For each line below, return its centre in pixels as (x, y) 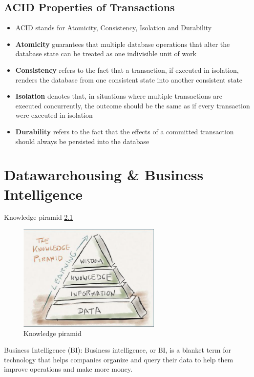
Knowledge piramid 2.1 (39, 217)
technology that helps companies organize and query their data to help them (119, 359)
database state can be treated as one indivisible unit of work (106, 53)
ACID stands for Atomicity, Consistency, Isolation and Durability (114, 28)
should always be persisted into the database (82, 141)
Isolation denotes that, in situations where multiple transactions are (119, 96)
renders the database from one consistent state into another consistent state (129, 79)
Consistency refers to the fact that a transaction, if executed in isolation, (127, 70)
